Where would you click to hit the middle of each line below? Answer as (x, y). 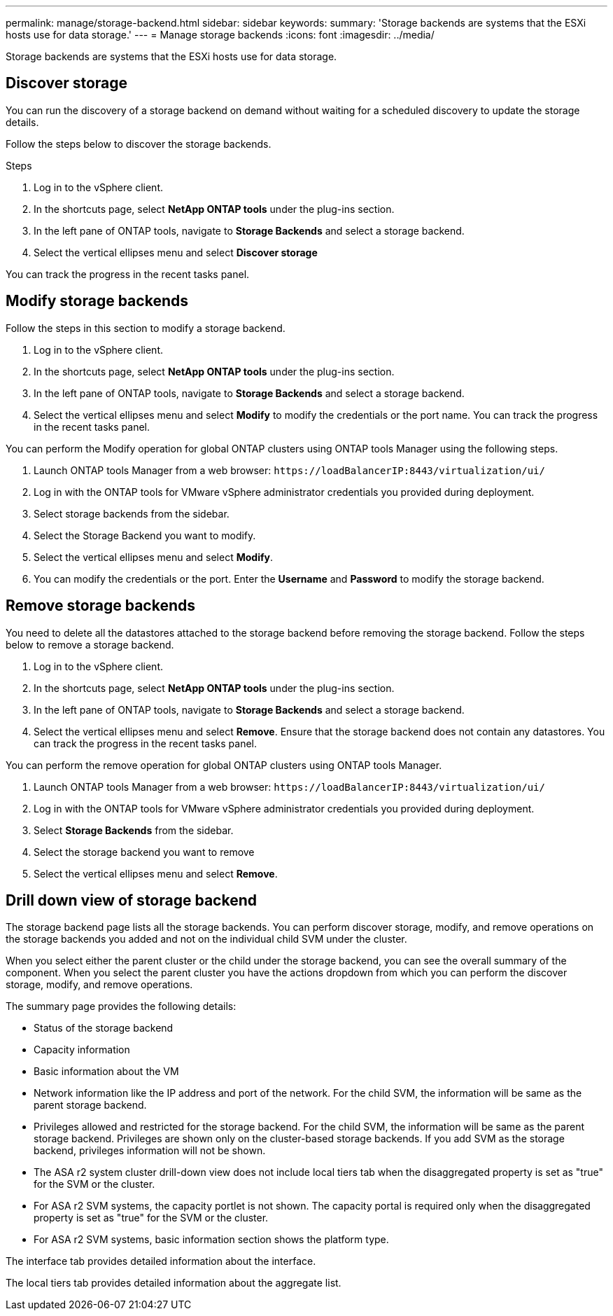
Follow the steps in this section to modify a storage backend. (146, 328)
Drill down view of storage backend (131, 900)
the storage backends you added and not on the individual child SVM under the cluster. (206, 939)
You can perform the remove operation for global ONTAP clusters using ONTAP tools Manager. (224, 765)
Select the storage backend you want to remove (144, 852)
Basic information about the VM (106, 1072)
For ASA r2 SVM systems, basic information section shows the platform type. (211, 1240)
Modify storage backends (97, 301)
